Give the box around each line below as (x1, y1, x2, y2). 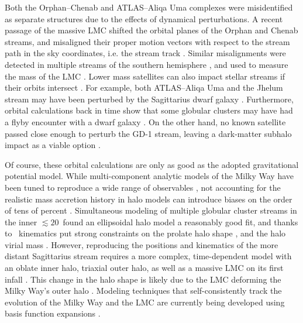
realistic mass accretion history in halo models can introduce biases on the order (5, 193, 292, 205)
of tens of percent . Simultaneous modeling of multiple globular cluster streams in (5, 204, 297, 217)
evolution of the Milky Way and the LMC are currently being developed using (5, 295, 285, 308)
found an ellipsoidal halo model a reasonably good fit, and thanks (63, 215, 298, 228)
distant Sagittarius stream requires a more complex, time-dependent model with (5, 250, 292, 262)
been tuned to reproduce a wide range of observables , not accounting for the (5, 181, 281, 193)
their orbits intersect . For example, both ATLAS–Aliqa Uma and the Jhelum (5, 81, 283, 94)
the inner (5, 215, 37, 228)
